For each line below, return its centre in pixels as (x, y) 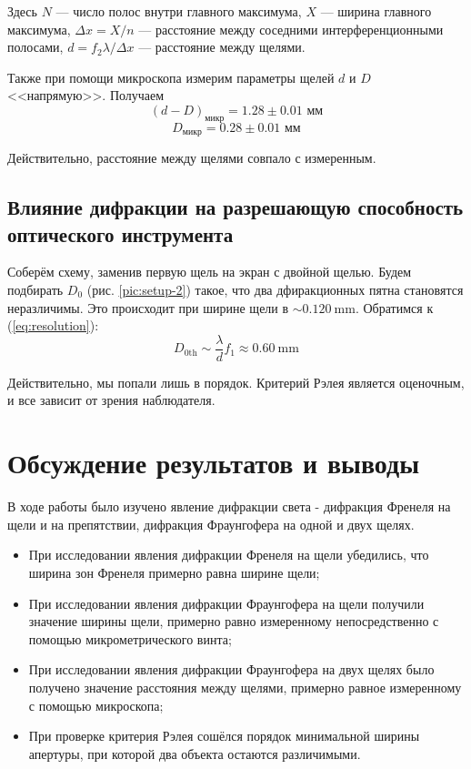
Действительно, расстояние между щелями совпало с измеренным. (192, 158)
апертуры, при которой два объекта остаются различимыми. (195, 753)
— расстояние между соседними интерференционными (291, 29)
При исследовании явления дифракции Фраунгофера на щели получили (226, 603)
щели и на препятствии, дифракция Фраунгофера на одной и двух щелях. (211, 524)
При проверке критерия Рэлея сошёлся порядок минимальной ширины (224, 736)
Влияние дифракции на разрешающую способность (235, 207)
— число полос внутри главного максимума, (179, 11)
